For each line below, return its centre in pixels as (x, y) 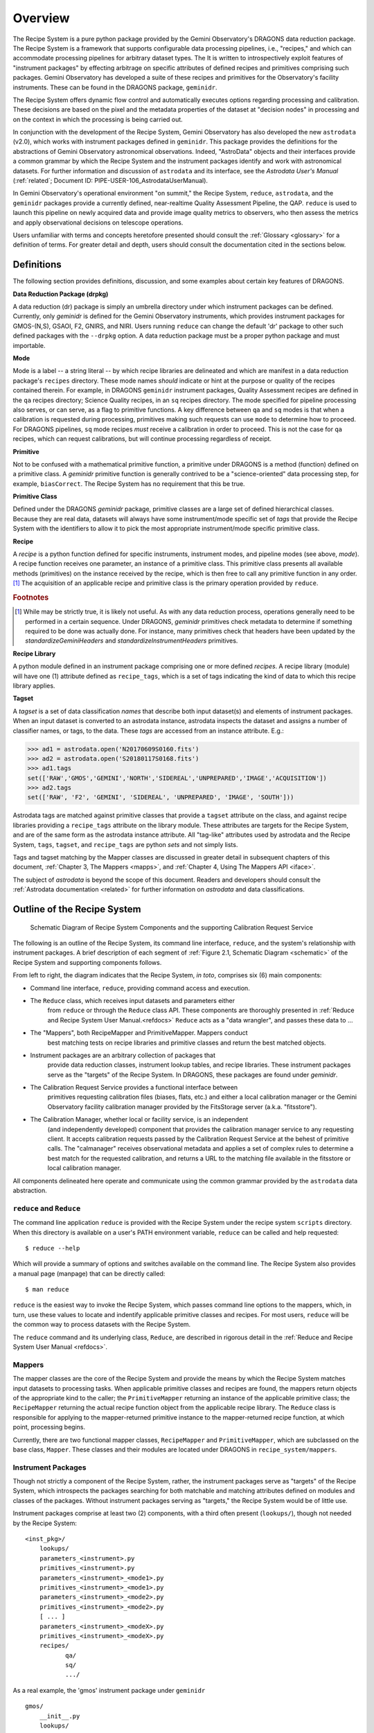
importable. (29, 345)
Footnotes (31, 598)
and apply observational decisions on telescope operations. (98, 223)
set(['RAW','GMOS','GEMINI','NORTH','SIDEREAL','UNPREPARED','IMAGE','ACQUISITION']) (177, 778)
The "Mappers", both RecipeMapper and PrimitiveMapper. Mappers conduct (139, 1033)
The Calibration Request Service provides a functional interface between (134, 1088)
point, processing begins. (49, 1427)
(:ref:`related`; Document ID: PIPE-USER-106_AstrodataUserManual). (110, 181)
